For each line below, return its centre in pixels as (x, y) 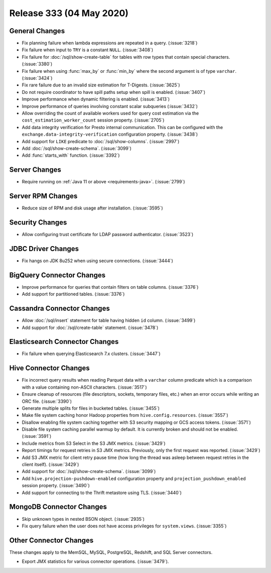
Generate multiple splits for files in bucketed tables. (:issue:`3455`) (91, 408)
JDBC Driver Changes (44, 249)
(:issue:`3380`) (37, 64)
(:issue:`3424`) (37, 78)
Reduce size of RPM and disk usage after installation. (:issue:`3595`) (92, 208)
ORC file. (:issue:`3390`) (47, 401)
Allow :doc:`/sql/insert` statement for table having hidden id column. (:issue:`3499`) (109, 320)
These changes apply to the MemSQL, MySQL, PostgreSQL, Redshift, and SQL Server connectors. (111, 552)
